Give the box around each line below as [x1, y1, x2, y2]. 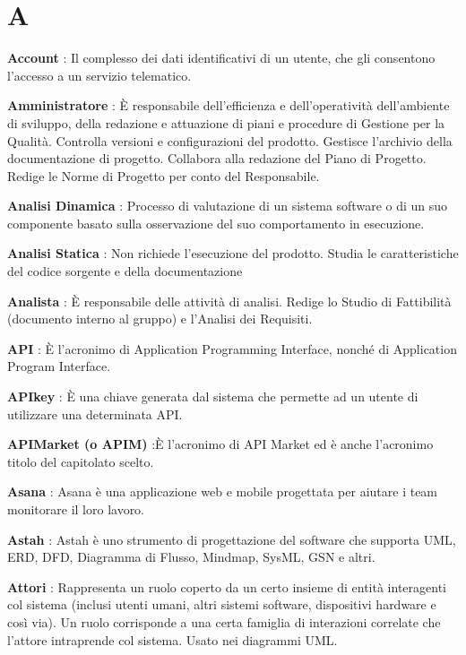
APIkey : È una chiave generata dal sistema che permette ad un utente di [7, 387, 419, 406]
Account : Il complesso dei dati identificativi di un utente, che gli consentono [7, 48, 436, 67]
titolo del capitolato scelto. [7, 452, 154, 470]
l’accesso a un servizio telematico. [7, 65, 192, 84]
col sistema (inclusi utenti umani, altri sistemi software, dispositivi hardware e [7, 595, 436, 614]
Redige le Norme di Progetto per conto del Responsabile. [7, 166, 320, 185]
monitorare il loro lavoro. [7, 500, 145, 518]
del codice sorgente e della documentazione [7, 262, 243, 280]
